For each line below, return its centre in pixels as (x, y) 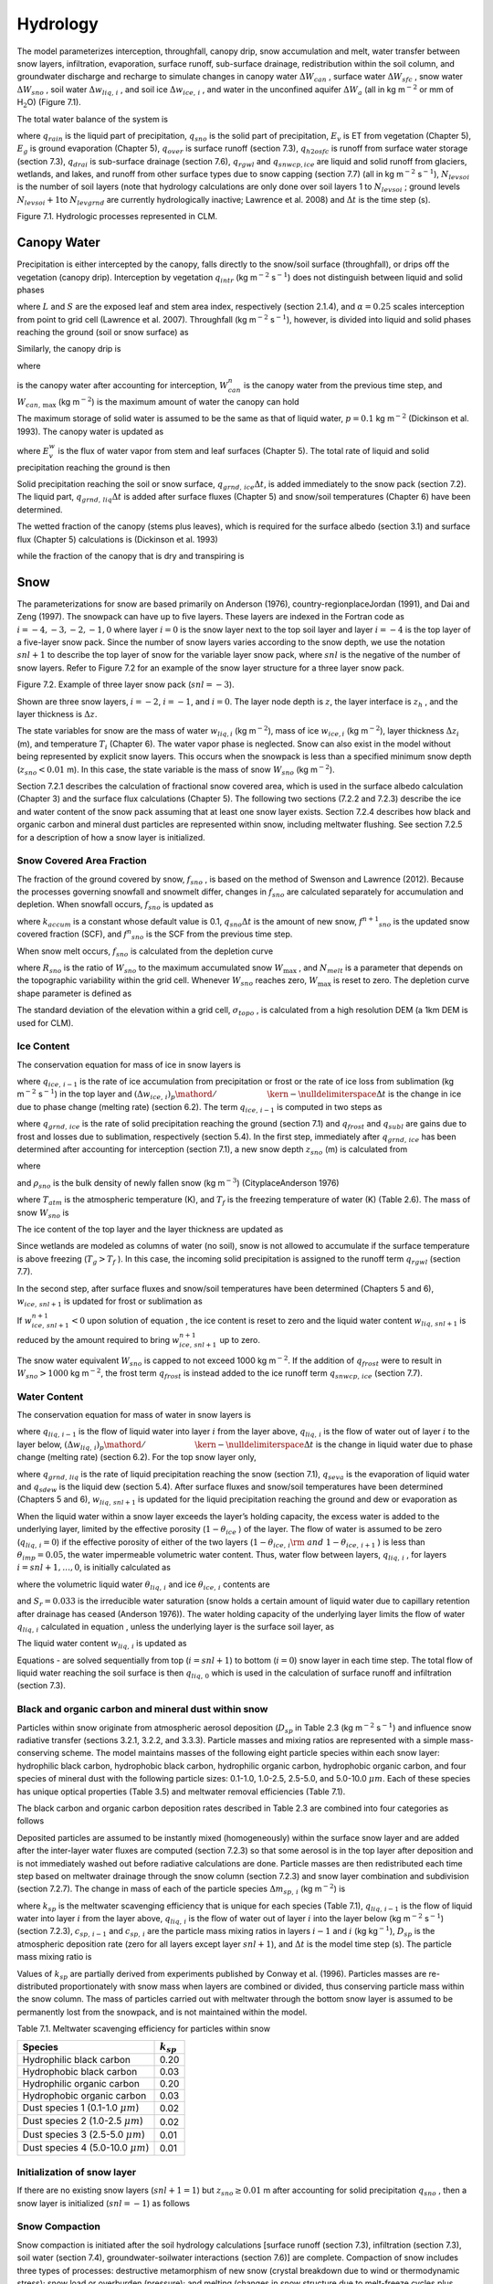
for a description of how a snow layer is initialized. (111, 837)
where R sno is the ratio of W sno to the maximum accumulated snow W (150, 968)
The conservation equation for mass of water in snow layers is (134, 1415)
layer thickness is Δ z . (57, 714)
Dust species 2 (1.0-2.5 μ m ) (83, 2121)
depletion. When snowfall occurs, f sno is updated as (115, 906)
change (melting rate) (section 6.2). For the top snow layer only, (136, 1457)
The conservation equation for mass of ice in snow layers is (129, 1064)
